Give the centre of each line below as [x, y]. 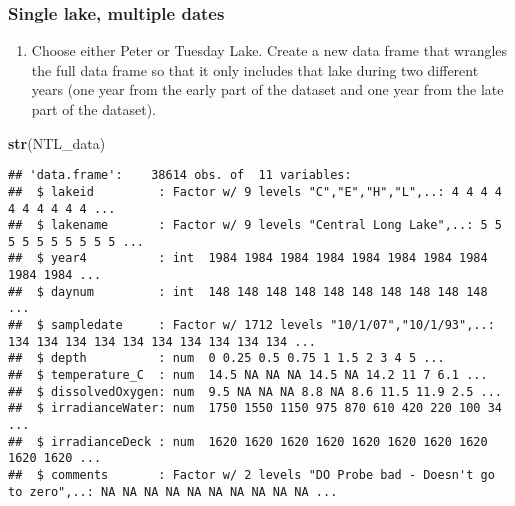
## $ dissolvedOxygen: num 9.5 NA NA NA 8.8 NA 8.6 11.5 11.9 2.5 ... [255, 391]
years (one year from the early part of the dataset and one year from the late [267, 89]
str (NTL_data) [57, 142]
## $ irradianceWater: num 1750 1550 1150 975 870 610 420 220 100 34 [255, 408]
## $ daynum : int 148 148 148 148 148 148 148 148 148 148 [248, 291]
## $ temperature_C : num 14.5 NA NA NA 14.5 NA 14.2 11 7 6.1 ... [248, 375]
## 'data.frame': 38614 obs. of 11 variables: [180, 175]
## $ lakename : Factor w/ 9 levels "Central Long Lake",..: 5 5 [255, 225]
